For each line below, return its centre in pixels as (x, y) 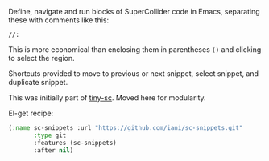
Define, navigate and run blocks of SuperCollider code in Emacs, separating (134, 12)
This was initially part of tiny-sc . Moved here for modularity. (108, 98)
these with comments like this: (59, 20)
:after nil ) (54, 150)
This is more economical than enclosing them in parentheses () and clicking (135, 50)
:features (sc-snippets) (75, 143)
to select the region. (41, 58)
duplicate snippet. (38, 82)
